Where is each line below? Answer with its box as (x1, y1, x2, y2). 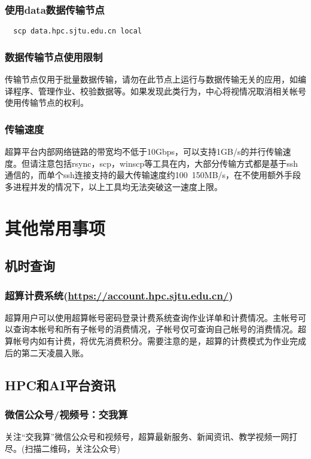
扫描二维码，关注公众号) (25, 442, 120, 454)
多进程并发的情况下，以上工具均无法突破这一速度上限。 (5, 180, 222, 192)
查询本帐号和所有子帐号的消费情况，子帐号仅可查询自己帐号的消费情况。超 (13, 323, 306, 335)
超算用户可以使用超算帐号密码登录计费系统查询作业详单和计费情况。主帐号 (5, 311, 298, 323)
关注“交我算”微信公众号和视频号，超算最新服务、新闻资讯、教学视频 (5, 430, 273, 443)
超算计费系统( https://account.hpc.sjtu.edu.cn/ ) (5, 287, 233, 302)
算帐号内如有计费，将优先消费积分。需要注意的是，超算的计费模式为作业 (5, 335, 289, 347)
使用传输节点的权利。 (5, 96, 89, 109)
